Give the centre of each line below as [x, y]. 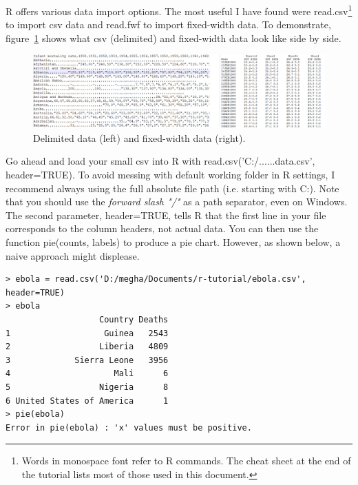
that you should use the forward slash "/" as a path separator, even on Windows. [177, 202]
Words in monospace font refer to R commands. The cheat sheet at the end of [186, 461]
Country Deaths [134, 319]
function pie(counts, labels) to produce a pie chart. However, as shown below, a [173, 242]
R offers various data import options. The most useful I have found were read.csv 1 [179, 10]
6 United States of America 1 [87, 401]
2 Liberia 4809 [87, 347]
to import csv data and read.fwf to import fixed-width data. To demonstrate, [168, 24]
